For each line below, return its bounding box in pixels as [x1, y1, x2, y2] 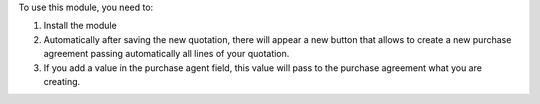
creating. [43, 75, 81, 87]
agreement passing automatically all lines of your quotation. [43, 48, 290, 60]
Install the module [43, 20, 117, 32]
